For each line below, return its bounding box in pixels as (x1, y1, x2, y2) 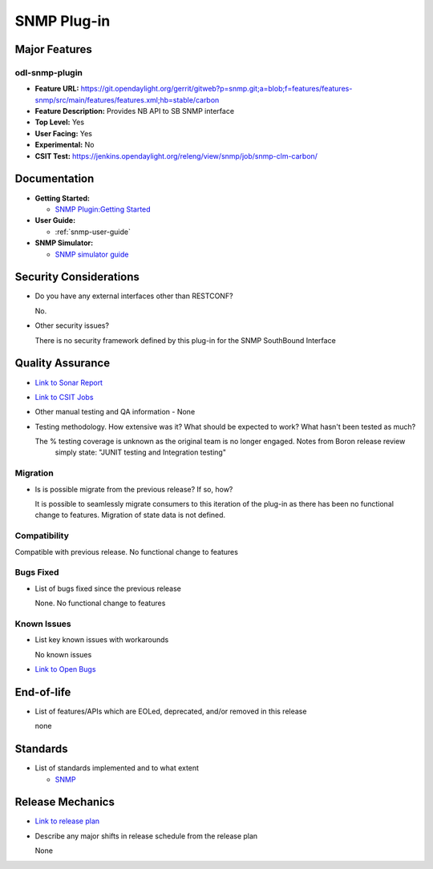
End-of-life (14, 685, 71, 699)
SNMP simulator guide (55, 249, 129, 259)
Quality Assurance (14, 357, 111, 370)
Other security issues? (34, 321, 110, 330)
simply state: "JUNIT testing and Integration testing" (55, 447, 226, 457)
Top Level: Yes (34, 117, 84, 127)
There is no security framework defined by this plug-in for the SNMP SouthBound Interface (34, 335, 336, 345)
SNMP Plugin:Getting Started (55, 204, 152, 214)
